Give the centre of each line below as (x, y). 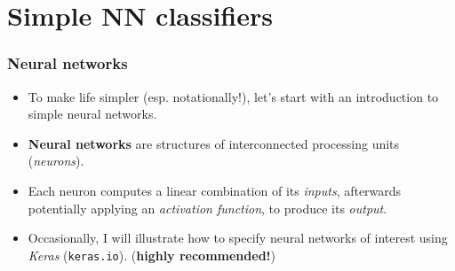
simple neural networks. (92, 114)
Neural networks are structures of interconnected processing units (214, 143)
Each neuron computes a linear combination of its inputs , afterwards (215, 190)
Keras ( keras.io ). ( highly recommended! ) (152, 255)
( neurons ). (56, 161)
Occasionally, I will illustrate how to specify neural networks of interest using (238, 238)
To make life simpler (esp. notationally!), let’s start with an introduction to (233, 96)
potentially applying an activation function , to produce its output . (208, 208)
